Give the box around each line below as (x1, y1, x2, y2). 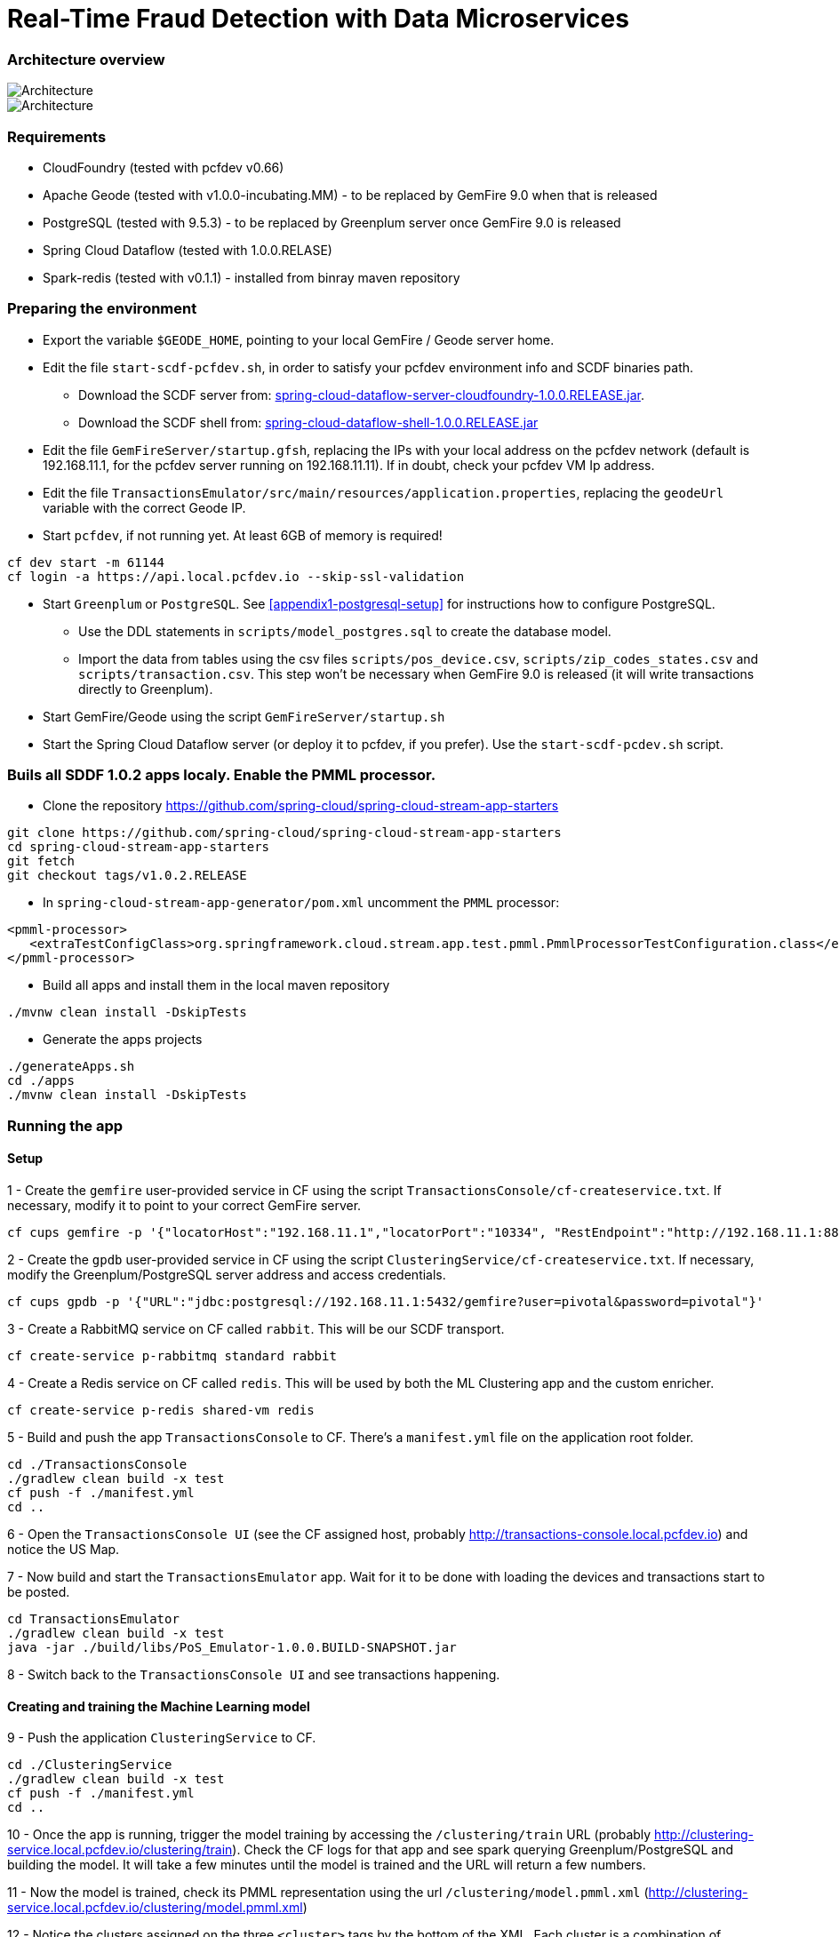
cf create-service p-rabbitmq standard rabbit (7, 1348, 337, 1363)
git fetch (7, 854, 75, 869)
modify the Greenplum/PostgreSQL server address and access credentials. (7, 1266, 446, 1282)
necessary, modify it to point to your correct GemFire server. (7, 1197, 362, 1213)
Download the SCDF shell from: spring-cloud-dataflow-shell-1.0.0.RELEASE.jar (78, 414, 539, 430)
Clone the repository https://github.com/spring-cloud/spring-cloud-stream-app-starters (43, 798, 559, 814)
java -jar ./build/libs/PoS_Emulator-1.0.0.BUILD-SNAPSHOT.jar (7, 1639, 457, 1654)
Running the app (7, 1116, 124, 1135)
